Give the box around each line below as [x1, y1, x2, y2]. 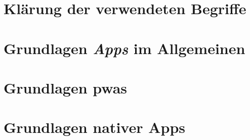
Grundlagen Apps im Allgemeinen [4, 37, 245, 59]
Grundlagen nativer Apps [4, 117, 185, 137]
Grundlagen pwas [4, 77, 128, 98]
